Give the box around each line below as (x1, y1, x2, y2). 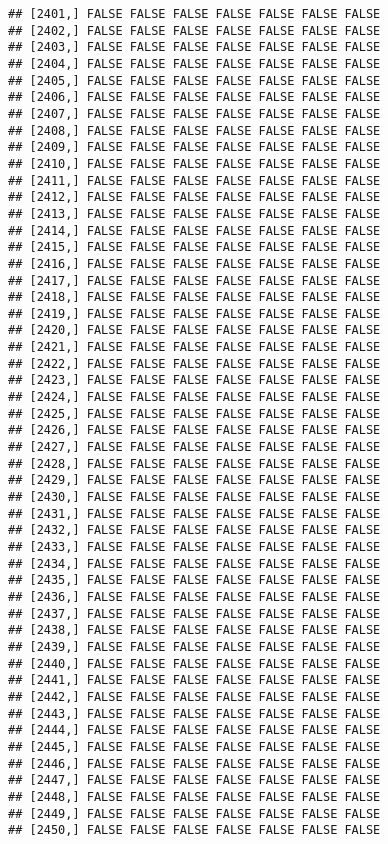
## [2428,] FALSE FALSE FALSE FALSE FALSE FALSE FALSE (8, 456, 381, 471)
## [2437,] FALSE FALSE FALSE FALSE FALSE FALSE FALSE (8, 606, 381, 621)
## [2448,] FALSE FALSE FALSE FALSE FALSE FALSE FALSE (8, 789, 381, 804)
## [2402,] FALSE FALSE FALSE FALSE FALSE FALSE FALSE (8, 23, 381, 38)
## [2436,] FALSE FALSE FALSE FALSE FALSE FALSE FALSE (8, 589, 381, 604)
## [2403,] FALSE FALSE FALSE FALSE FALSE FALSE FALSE (8, 40, 381, 55)
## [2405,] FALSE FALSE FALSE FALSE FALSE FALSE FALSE (8, 73, 381, 88)
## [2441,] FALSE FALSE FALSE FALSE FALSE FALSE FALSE (8, 673, 381, 688)
